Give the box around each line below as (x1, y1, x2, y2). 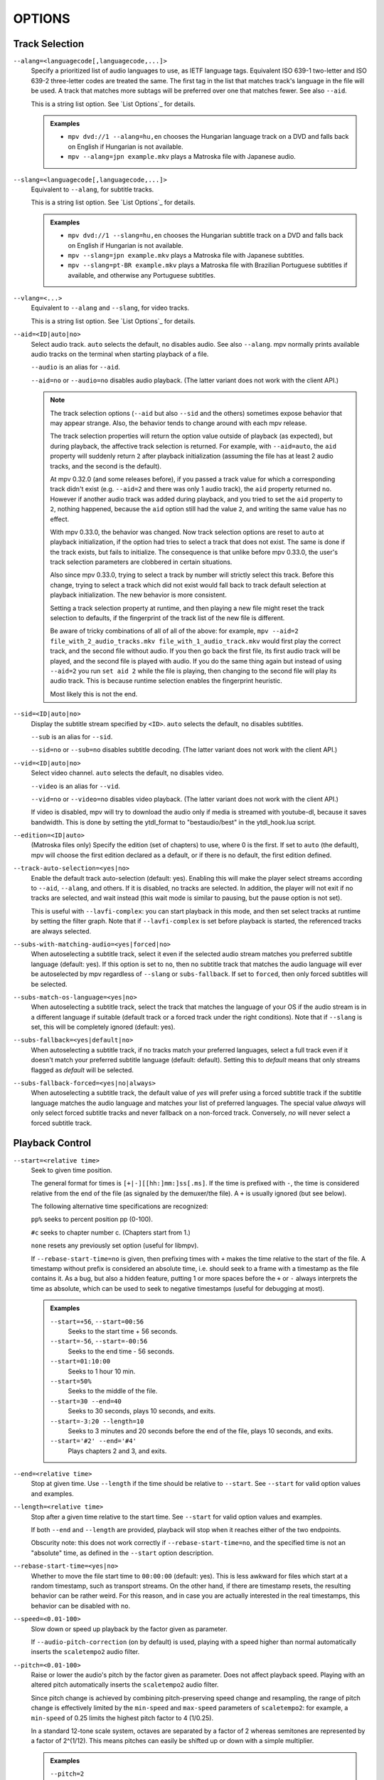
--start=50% (50, 1377, 92, 1385)
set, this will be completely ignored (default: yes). (31, 1022, 176, 1032)
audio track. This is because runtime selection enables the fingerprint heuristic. (50, 676, 282, 685)
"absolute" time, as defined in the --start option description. (31, 1549, 214, 1557)
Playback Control (13, 1137, 92, 1149)
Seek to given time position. (31, 1166, 113, 1174)
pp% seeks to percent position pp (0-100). (31, 1215, 153, 1224)
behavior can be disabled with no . (31, 1601, 131, 1610)
